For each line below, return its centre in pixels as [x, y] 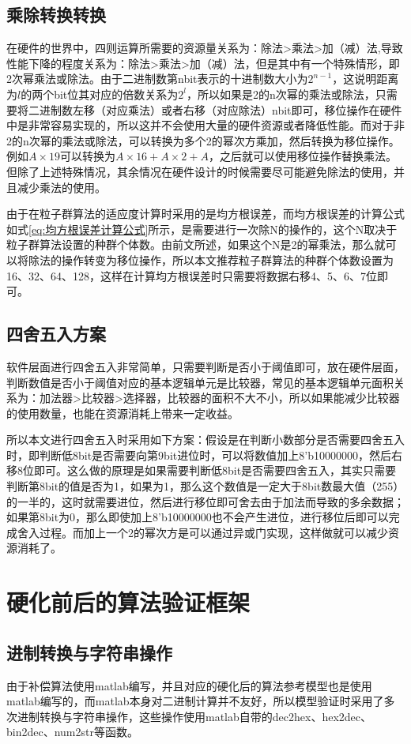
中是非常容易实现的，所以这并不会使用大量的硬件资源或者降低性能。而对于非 [205, 125]
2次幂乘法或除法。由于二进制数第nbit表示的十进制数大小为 [157, 79]
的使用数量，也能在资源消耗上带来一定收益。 [123, 413]
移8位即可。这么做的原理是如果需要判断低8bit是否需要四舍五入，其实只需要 [202, 470]
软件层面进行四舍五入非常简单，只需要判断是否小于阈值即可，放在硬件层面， [205, 366]
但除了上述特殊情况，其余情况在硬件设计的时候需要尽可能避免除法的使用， [200, 171]
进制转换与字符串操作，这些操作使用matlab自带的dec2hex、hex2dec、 [194, 716]
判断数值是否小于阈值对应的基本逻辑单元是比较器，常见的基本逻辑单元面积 [200, 382]
